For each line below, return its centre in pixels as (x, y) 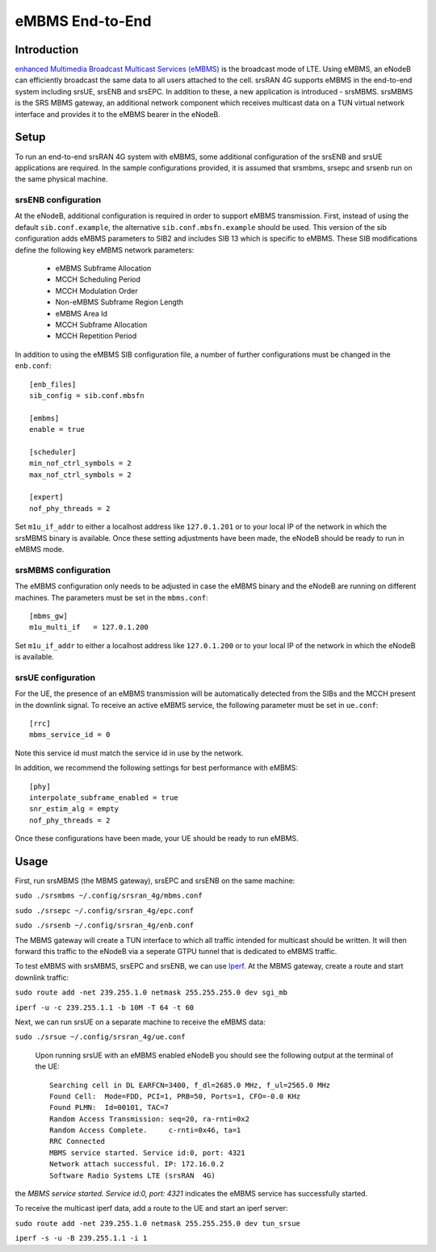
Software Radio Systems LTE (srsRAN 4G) (132, 1175)
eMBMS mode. (40, 549)
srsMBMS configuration (63, 570)
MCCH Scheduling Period (98, 279)
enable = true (57, 429)
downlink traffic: (42, 978)
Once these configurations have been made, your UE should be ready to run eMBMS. (157, 839)
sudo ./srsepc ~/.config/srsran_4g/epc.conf (105, 911)
